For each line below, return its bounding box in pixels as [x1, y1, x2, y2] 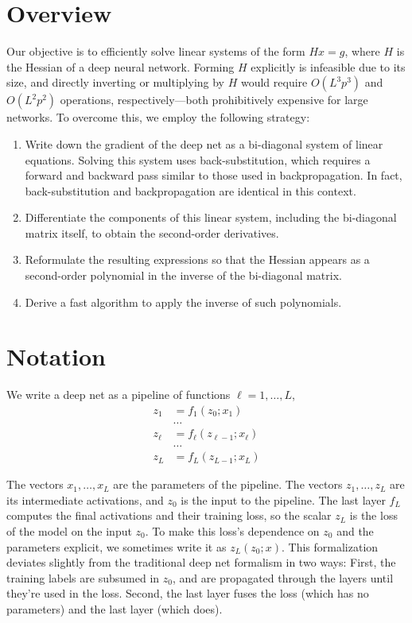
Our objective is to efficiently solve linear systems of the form [6, 43, 305, 60]
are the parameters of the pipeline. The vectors [113, 476, 343, 493]
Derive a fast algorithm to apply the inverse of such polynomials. [25, 293, 342, 310]
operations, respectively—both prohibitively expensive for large [60, 91, 368, 108]
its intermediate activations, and [6, 491, 164, 508]
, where [344, 43, 380, 60]
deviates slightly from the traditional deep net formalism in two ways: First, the [6, 554, 396, 571]
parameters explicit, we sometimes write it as [6, 538, 227, 555]
